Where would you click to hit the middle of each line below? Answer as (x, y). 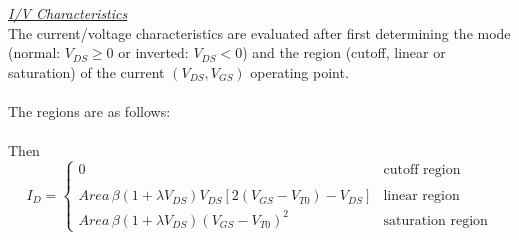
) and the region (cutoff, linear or (344, 52)
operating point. (299, 71)
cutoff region (422, 170)
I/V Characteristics (68, 13)
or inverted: (153, 52)
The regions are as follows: (89, 110)
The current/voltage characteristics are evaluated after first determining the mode (259, 32)
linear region (421, 196)
